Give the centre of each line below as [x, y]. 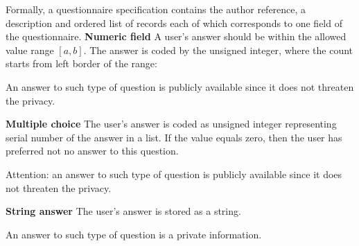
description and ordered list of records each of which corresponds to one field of [174, 23]
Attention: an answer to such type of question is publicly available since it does [174, 174]
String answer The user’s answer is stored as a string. [123, 211]
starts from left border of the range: [81, 63]
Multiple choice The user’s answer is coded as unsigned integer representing [171, 124]
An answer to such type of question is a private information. [134, 234]
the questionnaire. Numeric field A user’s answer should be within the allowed [176, 36]
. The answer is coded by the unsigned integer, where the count [218, 50]
